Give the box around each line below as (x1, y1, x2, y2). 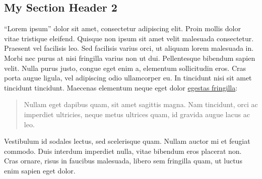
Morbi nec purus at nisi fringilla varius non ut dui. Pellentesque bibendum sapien (4, 52, 255, 63)
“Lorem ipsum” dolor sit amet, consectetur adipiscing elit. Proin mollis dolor (4, 23, 241, 34)
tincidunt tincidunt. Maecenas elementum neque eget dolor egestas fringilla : (4, 82, 238, 93)
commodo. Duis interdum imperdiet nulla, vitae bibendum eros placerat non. (4, 145, 242, 156)
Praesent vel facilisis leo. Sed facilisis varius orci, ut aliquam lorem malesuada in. (4, 43, 254, 53)
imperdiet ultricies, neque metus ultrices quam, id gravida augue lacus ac (24, 109, 250, 119)
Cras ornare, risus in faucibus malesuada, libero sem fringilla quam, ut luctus (4, 155, 242, 166)
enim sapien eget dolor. (4, 165, 76, 175)
